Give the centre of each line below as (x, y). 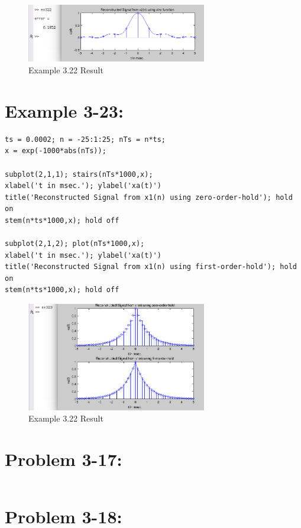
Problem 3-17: (64, 459)
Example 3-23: (64, 110)
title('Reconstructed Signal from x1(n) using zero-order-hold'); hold (149, 197)
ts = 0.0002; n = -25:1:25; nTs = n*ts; (85, 139)
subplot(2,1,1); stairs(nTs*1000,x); (79, 174)
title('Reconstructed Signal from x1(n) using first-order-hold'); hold (151, 267)
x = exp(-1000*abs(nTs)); (56, 151)
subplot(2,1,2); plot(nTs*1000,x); (75, 244)
